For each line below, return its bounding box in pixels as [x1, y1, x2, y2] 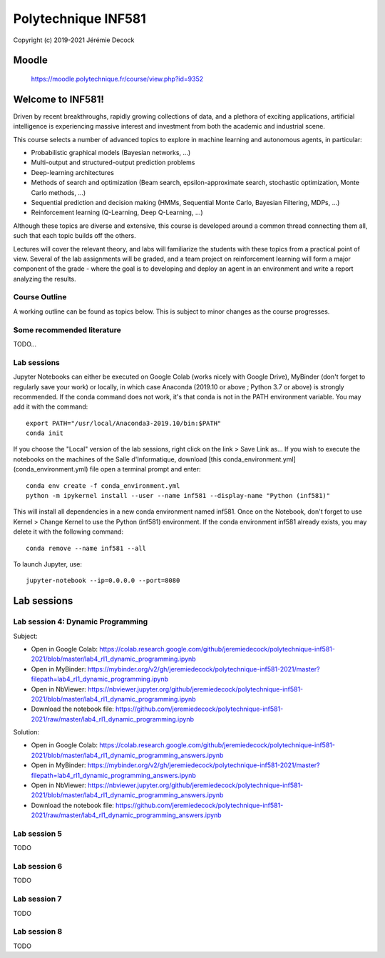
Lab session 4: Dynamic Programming [13, 617, 148, 627]
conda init [26, 429, 64, 437]
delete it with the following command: [13, 527, 124, 536]
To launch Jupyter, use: [13, 560, 82, 568]
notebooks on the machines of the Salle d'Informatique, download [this [13, 454, 222, 464]
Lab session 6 [13, 862, 63, 872]
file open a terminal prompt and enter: [89, 465, 201, 474]
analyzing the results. [13, 274, 76, 283]
